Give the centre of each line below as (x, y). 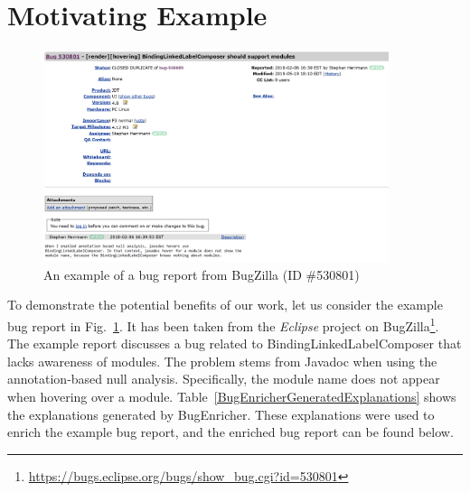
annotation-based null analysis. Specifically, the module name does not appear (224, 379)
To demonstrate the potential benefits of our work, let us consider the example (225, 305)
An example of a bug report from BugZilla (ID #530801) (202, 274)
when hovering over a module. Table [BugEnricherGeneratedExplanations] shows (232, 397)
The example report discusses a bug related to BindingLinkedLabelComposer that (235, 343)
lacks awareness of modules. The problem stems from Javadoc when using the (222, 361)
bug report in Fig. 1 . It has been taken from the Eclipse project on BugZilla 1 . (223, 325)
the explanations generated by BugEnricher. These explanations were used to (221, 414)
